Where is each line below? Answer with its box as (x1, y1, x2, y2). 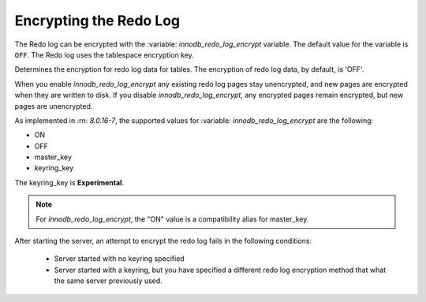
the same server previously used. (54, 276, 163, 285)
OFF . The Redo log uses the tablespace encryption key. (14, 50, 195, 59)
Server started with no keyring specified (54, 254, 185, 263)
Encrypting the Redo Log (14, 12, 181, 29)
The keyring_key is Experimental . (14, 177, 125, 187)
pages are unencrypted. (14, 101, 93, 110)
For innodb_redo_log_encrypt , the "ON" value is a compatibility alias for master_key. (35, 214, 309, 224)
